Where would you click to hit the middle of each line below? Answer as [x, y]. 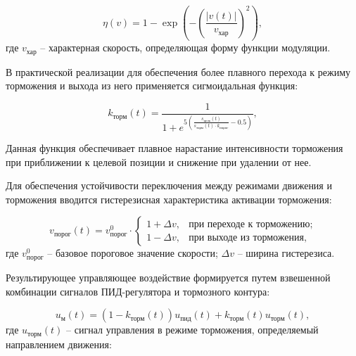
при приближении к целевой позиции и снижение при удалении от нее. [159, 161]
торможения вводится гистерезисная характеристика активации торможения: [169, 199]
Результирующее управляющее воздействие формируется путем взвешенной [168, 277]
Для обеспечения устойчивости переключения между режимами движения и [169, 185]
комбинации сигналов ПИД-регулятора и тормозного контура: [138, 291]
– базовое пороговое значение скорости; [133, 253]
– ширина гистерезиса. [286, 253]
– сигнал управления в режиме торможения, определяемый [192, 330]
